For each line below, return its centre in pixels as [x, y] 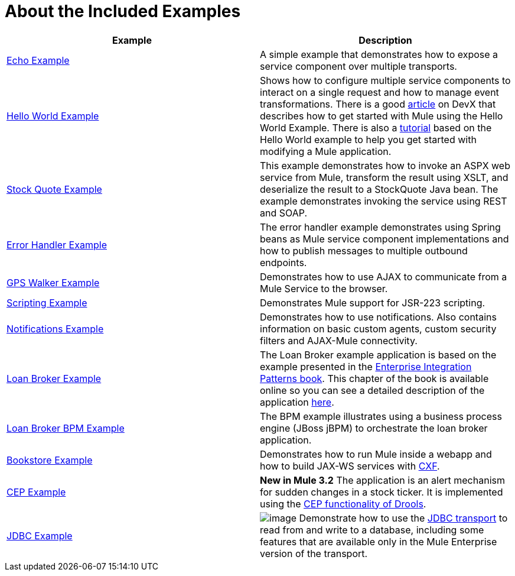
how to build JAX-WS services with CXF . [350, 466]
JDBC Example [40, 535]
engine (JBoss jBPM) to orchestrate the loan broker [374, 428]
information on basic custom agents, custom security [378, 329]
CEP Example [36, 492]
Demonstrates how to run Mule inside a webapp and [376, 454]
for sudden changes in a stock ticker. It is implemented [382, 492]
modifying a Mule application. [326, 151]
